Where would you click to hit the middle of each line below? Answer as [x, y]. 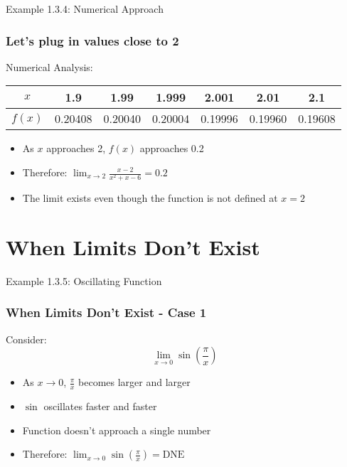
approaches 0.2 [172, 148]
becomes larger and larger [134, 382]
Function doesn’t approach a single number [117, 430]
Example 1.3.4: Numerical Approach [85, 9]
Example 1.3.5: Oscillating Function [84, 280]
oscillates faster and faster [100, 406]
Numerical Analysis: [49, 66]
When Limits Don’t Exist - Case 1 [106, 312]
